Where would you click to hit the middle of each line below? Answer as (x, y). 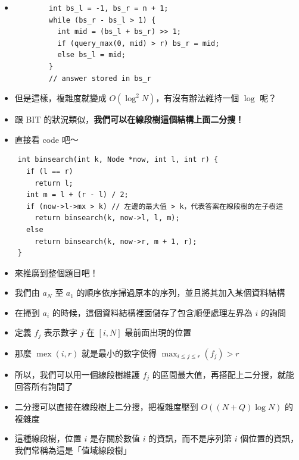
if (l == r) (49, 171)
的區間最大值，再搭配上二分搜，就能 (223, 374)
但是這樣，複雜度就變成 (60, 98)
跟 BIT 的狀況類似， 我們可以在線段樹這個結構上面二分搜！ (129, 119)
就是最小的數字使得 (119, 353)
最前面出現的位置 (158, 332)
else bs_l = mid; (91, 55)
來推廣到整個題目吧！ (56, 272)
